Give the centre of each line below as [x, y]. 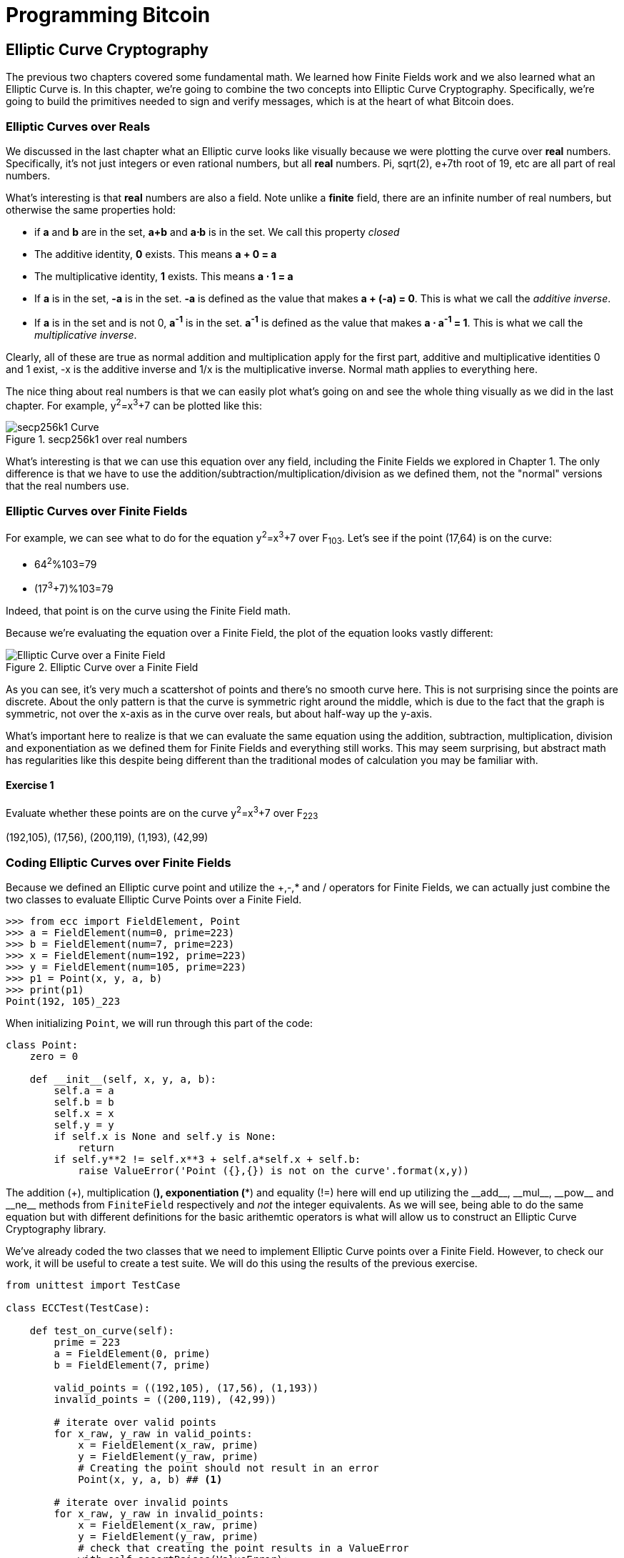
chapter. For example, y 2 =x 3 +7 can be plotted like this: [134, 404]
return [96, 1148]
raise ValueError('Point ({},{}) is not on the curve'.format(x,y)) [274, 1171]
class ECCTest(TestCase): [78, 1308]
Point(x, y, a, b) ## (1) [150, 1480]
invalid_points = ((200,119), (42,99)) [165, 1400]
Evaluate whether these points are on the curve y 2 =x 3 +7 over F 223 [162, 813]
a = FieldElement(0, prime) [132, 1354]
